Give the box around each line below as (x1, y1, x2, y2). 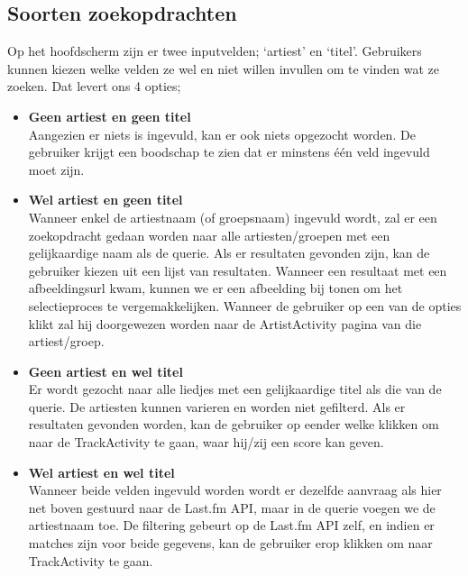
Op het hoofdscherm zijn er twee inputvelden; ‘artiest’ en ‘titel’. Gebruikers (7, 41, 422, 60)
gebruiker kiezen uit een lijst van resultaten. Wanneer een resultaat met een (28, 261, 447, 279)
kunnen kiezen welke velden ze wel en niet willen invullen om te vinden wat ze (7, 59, 440, 78)
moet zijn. (28, 160, 85, 178)
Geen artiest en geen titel (28, 106, 191, 125)
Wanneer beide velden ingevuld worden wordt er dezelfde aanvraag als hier (28, 480, 442, 499)
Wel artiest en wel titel (28, 462, 175, 481)
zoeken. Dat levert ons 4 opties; (7, 77, 181, 96)
